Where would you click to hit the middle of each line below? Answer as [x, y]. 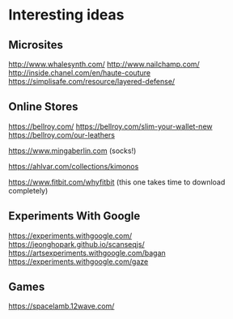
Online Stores [43, 107]
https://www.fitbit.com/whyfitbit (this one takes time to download [117, 182]
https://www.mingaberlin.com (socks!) [72, 151]
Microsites [36, 45]
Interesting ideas [66, 15]
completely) [28, 190]
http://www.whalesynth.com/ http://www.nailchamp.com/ [104, 64]
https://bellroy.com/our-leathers [62, 134]
